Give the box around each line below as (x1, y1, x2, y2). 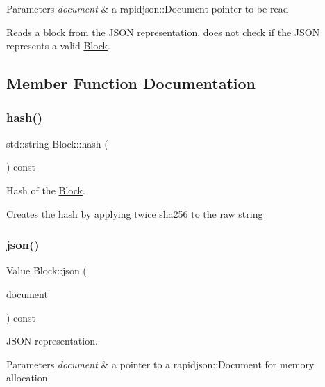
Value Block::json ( (6, 263, 87, 278)
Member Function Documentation (6, 72, 256, 94)
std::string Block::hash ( (6, 136, 108, 150)
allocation (6, 370, 48, 385)
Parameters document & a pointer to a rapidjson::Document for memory (6, 356, 315, 371)
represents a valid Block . (6, 38, 110, 53)
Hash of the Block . (6, 182, 85, 197)
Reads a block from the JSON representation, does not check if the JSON (6, 24, 320, 39)
